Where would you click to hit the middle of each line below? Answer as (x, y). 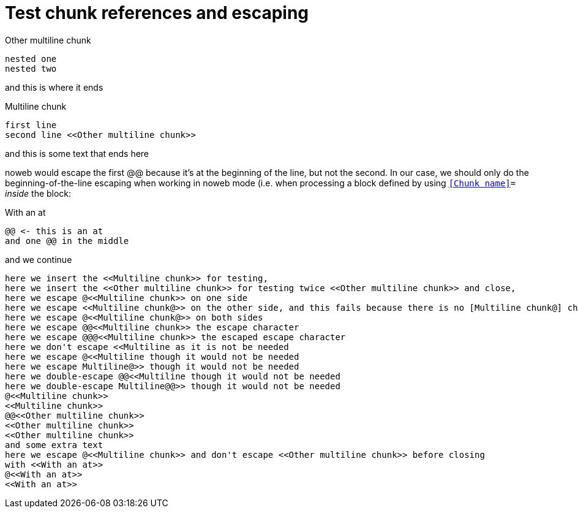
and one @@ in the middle (67, 241)
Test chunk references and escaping (157, 13)
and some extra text (54, 445)
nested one (31, 59)
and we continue (39, 259)
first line (31, 125)
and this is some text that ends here (77, 153)
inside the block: (38, 193)
